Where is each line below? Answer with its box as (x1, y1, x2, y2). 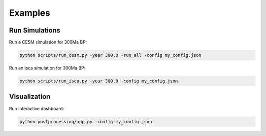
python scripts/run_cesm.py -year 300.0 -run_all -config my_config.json (19, 52, 201, 58)
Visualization (9, 93, 51, 101)
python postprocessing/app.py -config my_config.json (19, 119, 152, 124)
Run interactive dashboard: (9, 105, 64, 111)
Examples (9, 7, 50, 18)
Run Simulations (9, 26, 61, 34)
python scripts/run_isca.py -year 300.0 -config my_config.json (19, 78, 178, 84)
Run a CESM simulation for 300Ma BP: (9, 39, 87, 45)
